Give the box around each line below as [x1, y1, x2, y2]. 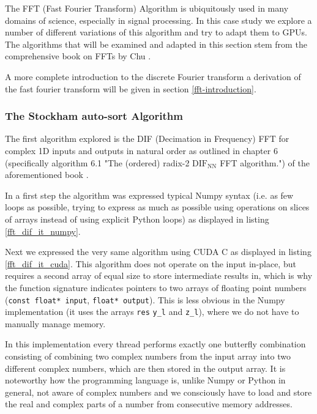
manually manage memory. [5, 317, 106, 330]
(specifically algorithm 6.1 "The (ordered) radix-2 [5, 156, 190, 169]
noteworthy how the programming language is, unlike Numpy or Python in [5, 374, 286, 386]
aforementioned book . [5, 168, 89, 181]
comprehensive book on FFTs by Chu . [5, 50, 151, 62]
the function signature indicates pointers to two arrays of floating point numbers [5, 281, 307, 294]
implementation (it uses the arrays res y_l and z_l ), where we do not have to [5, 305, 299, 318]
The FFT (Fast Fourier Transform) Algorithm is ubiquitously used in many [5, 2, 289, 14]
